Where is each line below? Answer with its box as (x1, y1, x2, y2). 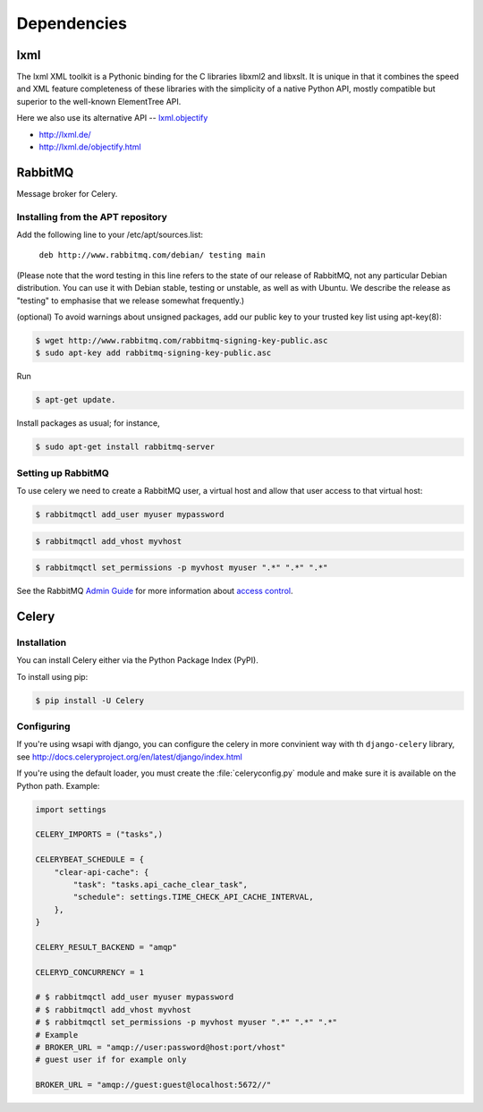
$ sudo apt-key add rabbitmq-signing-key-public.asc (35, 348, 272, 358)
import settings (35, 804, 107, 814)
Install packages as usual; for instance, (16, 418, 160, 429)
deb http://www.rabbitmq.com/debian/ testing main (38, 250, 266, 260)
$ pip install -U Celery (35, 695, 145, 706)
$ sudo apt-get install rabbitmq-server (35, 442, 215, 452)
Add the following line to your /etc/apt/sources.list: (16, 229, 204, 241)
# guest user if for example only (35, 1055, 187, 1065)
